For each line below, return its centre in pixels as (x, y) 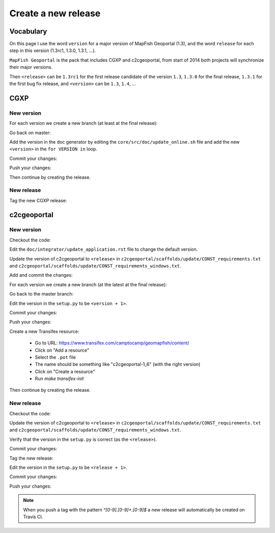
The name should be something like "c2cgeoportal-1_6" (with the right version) (118, 364)
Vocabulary (28, 31)
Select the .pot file (55, 357)
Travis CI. (33, 517)
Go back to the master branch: (42, 294)
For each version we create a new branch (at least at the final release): (84, 123)
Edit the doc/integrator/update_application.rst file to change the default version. (104, 249)
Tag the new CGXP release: (38, 200)
